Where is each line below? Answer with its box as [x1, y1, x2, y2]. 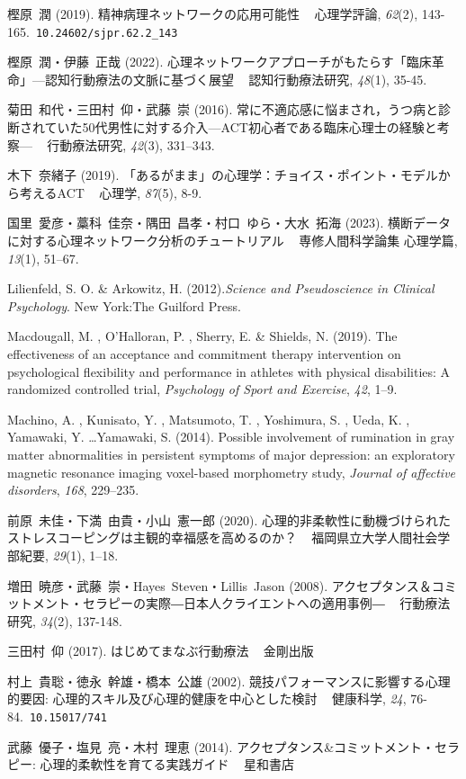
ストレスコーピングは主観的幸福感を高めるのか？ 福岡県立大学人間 [7, 528, 413, 547]
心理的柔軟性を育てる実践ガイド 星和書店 [40, 755, 294, 774]
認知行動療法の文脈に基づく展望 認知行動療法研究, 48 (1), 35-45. [44, 69, 427, 88]
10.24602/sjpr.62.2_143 [35, 26, 178, 40]
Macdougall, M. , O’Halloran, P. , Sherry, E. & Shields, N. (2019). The [7, 327, 398, 345]
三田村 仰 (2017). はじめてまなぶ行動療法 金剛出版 [7, 641, 314, 660]
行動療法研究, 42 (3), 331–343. [47, 135, 215, 154]
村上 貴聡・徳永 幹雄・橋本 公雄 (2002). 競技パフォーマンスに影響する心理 [7, 671, 451, 690]
